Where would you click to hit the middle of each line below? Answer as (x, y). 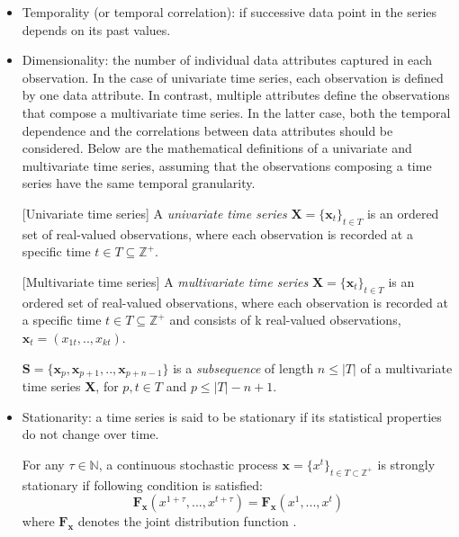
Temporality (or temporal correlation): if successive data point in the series (229, 12)
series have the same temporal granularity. (139, 183)
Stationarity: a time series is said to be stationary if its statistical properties (232, 416)
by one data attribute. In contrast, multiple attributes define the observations (236, 95)
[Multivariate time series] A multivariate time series (165, 281)
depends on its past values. (96, 29)
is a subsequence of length (243, 367)
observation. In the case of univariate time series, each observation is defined (233, 77)
